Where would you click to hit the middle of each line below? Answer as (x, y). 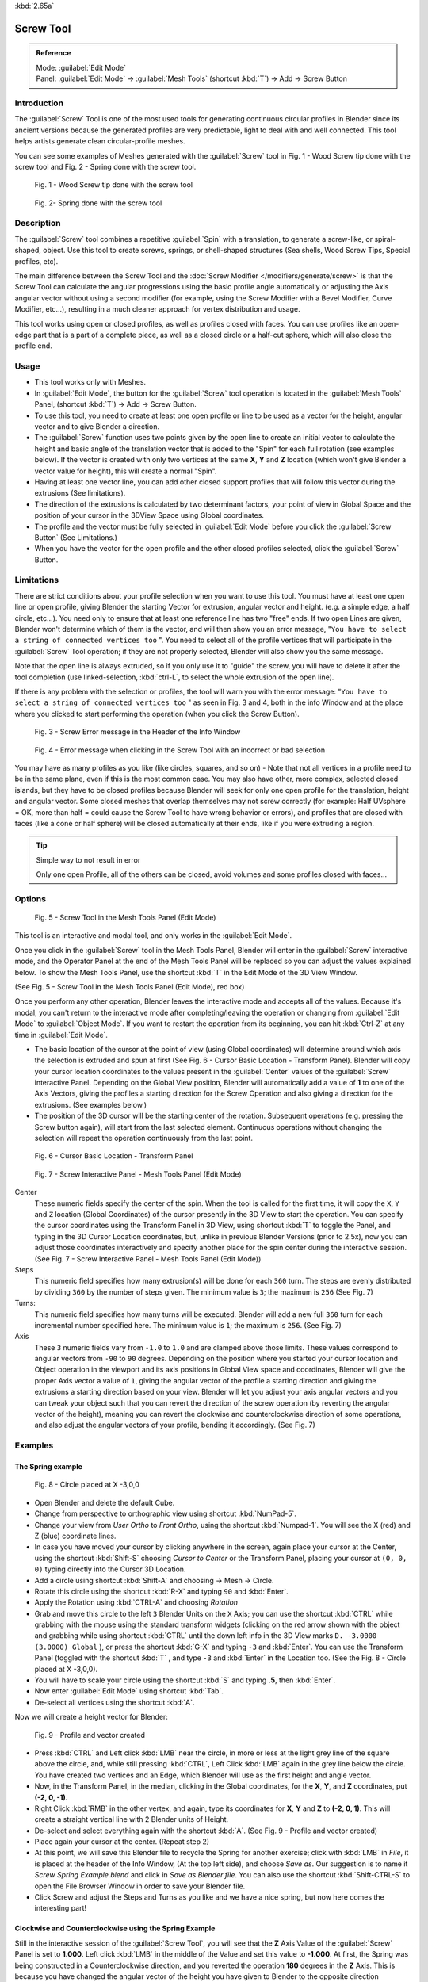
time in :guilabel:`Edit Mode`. (61, 1035)
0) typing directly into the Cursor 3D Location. (110, 1569)
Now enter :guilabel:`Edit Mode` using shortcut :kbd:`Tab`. (129, 1691)
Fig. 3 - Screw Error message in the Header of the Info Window (138, 732)
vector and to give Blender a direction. (97, 427)
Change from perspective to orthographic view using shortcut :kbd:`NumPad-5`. (166, 1513)
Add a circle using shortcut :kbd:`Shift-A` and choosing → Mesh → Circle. (154, 1580)
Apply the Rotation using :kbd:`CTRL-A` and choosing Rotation (136, 1602)
